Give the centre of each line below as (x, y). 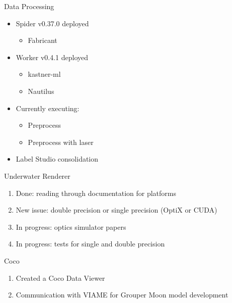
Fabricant (43, 40)
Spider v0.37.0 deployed (52, 23)
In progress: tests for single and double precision (90, 244)
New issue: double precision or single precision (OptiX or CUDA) (117, 210)
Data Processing (29, 6)
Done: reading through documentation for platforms (96, 193)
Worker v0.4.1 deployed (52, 57)
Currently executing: (48, 108)
